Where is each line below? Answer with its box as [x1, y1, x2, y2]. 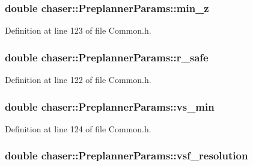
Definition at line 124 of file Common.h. [5, 122, 151, 135]
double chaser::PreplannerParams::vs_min [5, 99, 215, 114]
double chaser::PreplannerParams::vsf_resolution [5, 148, 248, 163]
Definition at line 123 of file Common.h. [5, 24, 151, 37]
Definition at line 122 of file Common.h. [5, 73, 151, 86]
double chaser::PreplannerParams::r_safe [5, 49, 209, 64]
